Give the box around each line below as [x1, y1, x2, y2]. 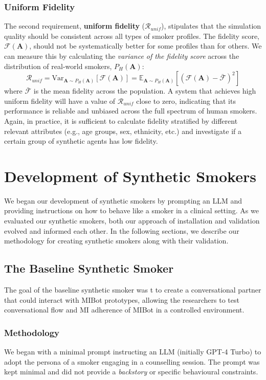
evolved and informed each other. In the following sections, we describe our [4, 225, 239, 236]
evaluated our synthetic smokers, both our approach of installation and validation [4, 215, 260, 226]
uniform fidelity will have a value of [4, 95, 116, 106]
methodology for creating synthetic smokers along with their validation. [4, 235, 229, 246]
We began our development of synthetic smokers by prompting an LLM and [4, 195, 242, 206]
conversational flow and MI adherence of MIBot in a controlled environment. [4, 304, 245, 315]
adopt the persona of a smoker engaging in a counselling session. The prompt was [4, 356, 260, 367]
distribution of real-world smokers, [4, 60, 112, 71]
